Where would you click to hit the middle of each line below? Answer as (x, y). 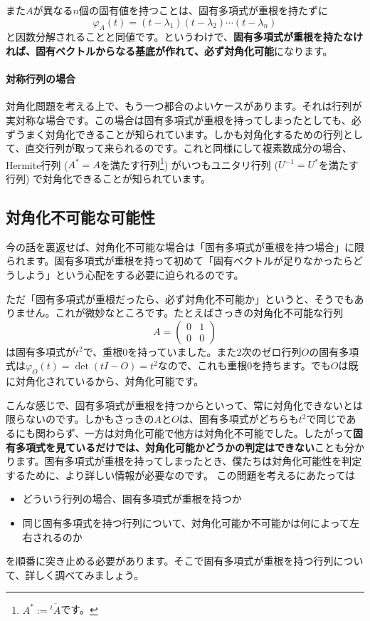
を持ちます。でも (291, 365)
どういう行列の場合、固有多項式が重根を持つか (132, 499)
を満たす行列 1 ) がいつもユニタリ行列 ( (189, 163)
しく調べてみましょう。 (89, 574)
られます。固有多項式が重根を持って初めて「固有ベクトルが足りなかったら (179, 261)
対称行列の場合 (41, 79)
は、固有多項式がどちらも (239, 419)
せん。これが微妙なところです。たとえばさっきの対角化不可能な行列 (184, 313)
